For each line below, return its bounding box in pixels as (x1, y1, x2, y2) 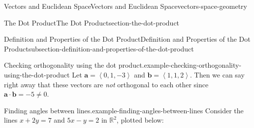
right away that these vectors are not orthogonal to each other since (4, 79, 209, 89)
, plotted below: (116, 115, 164, 125)
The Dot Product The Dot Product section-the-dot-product (4, 17, 180, 27)
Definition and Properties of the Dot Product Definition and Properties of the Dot (4, 34, 251, 44)
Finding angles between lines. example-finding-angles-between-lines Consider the (4, 105, 244, 115)
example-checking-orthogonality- (144, 60, 242, 70)
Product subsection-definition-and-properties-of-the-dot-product (4, 43, 194, 53)
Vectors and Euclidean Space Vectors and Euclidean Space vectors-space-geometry (4, 1, 247, 11)
